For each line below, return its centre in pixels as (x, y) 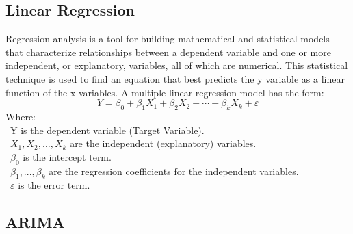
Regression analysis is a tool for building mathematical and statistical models (168, 39)
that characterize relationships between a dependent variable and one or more (168, 52)
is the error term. (54, 185)
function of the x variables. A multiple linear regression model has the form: (165, 92)
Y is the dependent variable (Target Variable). (107, 130)
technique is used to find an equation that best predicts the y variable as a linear (175, 78)
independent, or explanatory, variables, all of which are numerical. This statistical (177, 65)
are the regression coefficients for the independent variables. (174, 171)
